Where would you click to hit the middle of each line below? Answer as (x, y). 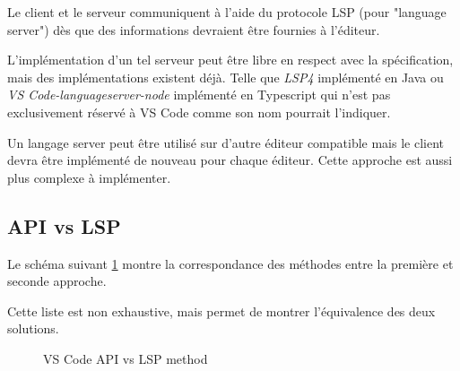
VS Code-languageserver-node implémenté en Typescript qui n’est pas (199, 95)
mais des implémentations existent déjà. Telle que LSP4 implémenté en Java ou (226, 77)
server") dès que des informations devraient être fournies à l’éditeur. (194, 29)
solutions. (33, 328)
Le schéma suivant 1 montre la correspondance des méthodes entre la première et (230, 263)
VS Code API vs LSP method (126, 358)
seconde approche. (57, 281)
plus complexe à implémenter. (89, 177)
